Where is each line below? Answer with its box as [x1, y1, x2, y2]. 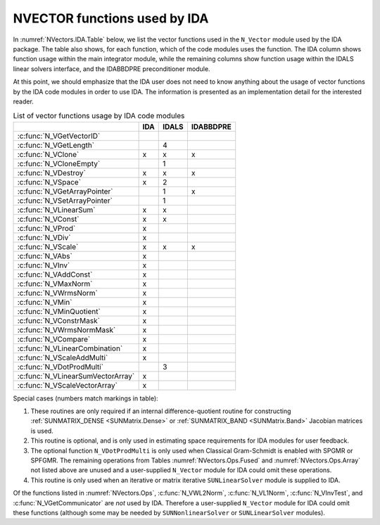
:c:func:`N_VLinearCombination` [17, 343, 123, 353]
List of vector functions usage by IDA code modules [13, 111, 185, 121]
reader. [13, 97, 34, 106]
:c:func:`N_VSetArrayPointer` [17, 196, 113, 205]
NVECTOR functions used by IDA [13, 11, 209, 26]
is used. [30, 426, 54, 435]
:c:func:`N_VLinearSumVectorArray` [17, 371, 135, 381]
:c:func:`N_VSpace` [17, 177, 81, 186]
